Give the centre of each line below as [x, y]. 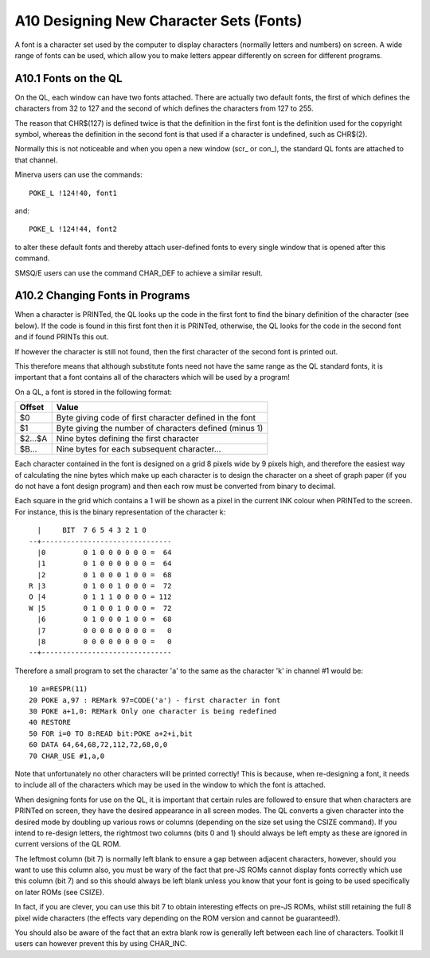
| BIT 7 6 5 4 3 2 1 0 [92, 530]
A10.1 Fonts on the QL [68, 78]
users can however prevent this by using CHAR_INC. [101, 944]
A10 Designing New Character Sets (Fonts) [158, 21]
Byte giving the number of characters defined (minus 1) [160, 428]
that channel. [36, 160]
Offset [32, 408]
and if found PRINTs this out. [62, 337]
